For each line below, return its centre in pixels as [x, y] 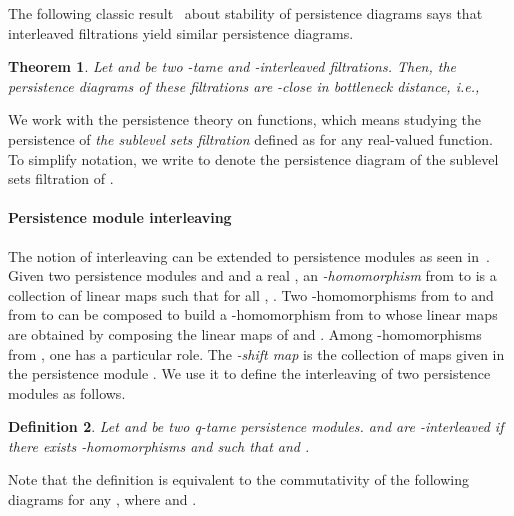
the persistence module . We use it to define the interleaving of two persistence [249, 373]
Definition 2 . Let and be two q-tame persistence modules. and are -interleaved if [256, 426]
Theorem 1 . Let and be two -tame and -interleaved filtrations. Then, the [232, 66]
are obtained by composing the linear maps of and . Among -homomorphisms [245, 333]
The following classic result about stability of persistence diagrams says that [245, 13]
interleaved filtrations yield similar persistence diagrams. [181, 32]
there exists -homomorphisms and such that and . [159, 445]
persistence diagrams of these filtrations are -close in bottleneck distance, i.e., [244, 85]
